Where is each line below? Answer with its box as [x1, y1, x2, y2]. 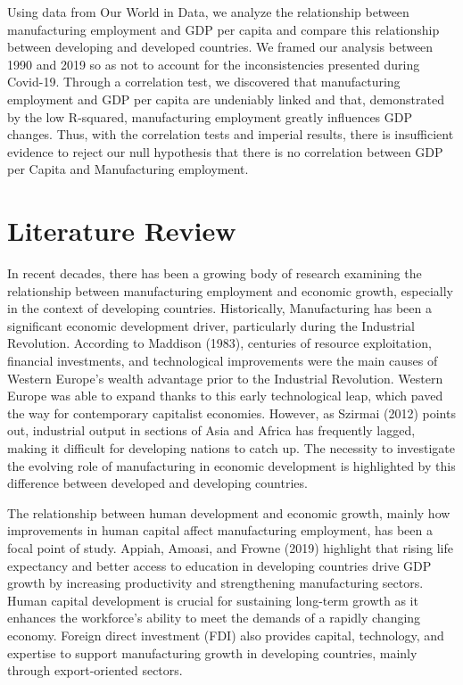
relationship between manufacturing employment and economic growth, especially [7, 281, 453, 300]
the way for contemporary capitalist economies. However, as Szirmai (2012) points [7, 403, 456, 422]
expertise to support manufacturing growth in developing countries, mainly [7, 643, 418, 662]
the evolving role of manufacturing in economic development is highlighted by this [7, 456, 456, 475]
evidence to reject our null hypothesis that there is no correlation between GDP [7, 142, 443, 161]
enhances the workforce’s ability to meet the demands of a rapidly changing [7, 608, 421, 627]
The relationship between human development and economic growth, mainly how [7, 503, 451, 522]
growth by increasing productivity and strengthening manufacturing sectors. [7, 574, 424, 592]
